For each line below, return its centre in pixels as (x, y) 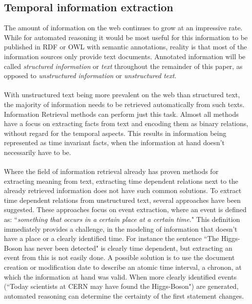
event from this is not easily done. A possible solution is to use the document (119, 257)
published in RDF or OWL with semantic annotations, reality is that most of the (126, 47)
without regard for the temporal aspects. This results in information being (115, 133)
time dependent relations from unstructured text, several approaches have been (122, 200)
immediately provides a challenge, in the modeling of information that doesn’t (121, 228)
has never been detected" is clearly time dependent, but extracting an (128, 248)
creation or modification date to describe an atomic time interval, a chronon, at (123, 267)
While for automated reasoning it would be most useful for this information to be (126, 37)
